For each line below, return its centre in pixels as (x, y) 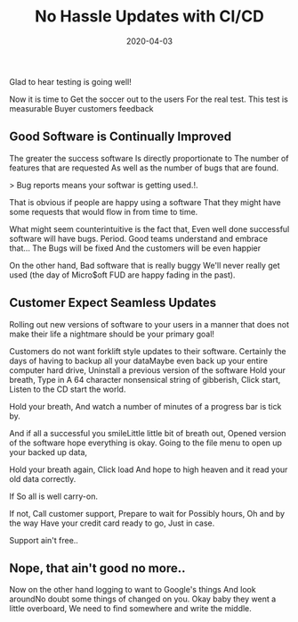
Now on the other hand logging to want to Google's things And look (133, 590)
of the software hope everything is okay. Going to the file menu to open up (146, 443)
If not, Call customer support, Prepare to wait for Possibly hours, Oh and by (147, 513)
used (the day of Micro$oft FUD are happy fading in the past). (122, 275)
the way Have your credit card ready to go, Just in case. (112, 523)
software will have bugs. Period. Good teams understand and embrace (139, 238)
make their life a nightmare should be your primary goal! (112, 334)
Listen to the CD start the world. (68, 389)
